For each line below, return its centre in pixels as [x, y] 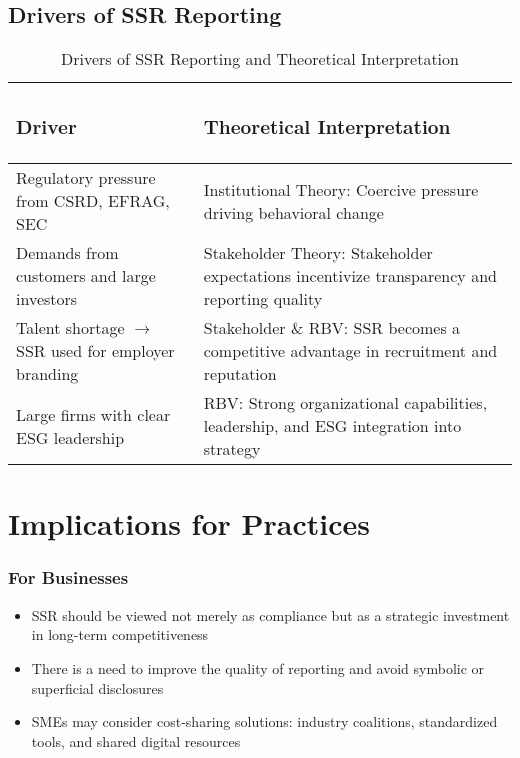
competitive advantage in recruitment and [350, 351]
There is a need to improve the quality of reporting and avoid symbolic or [258, 667]
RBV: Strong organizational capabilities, [345, 403]
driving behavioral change [293, 212]
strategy [232, 449]
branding [47, 374]
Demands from [67, 253]
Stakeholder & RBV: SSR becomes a [332, 328]
